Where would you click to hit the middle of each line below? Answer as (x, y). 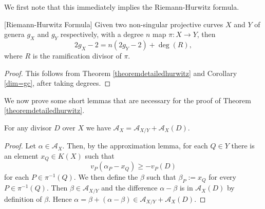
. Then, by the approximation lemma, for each (135, 146)
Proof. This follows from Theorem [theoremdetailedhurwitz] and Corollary (121, 73)
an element (21, 156)
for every (223, 177)
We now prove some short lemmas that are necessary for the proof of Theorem (128, 100)
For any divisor (28, 127)
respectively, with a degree (102, 34)
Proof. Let (20, 146)
